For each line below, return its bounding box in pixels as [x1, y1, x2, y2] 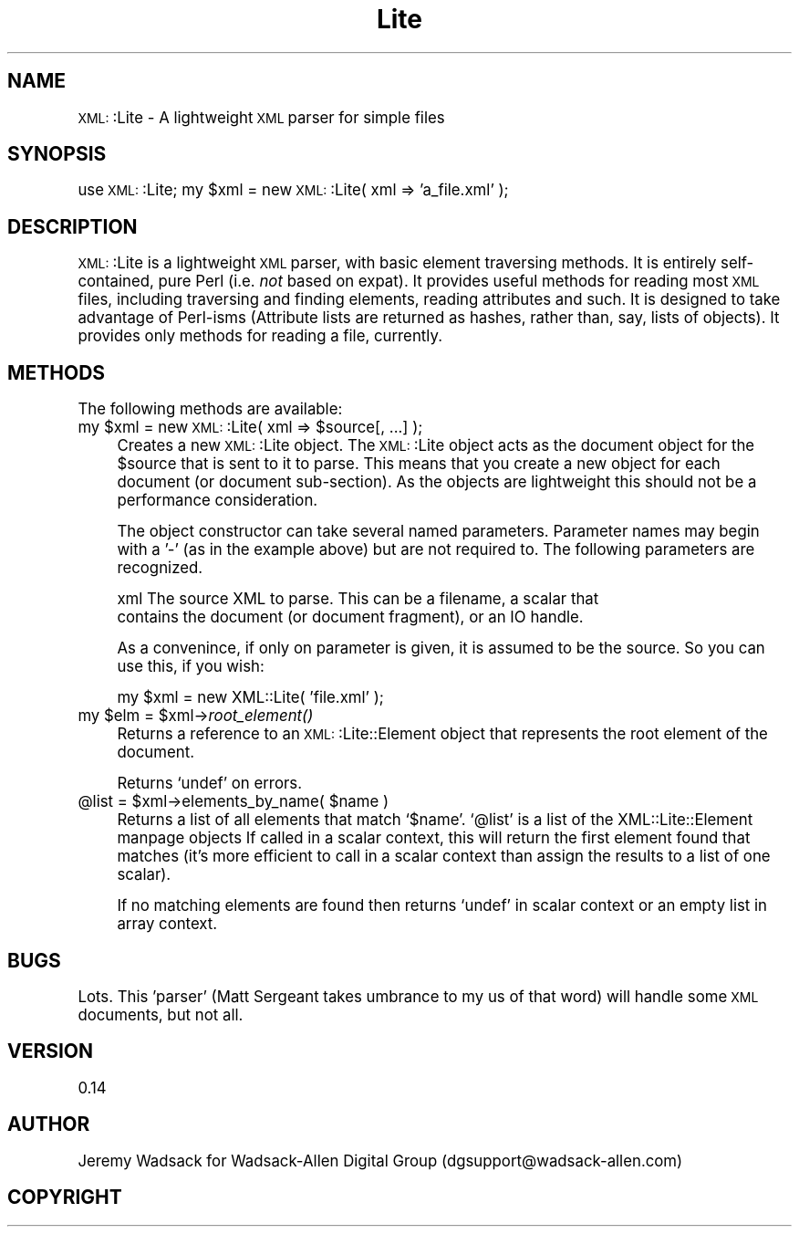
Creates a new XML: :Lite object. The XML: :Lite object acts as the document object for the [117, 436, 755, 455]
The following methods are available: [78, 400, 343, 419]
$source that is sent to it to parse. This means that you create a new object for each [117, 455, 721, 474]
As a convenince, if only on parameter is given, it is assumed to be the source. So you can [117, 639, 765, 658]
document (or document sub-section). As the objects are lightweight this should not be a [117, 473, 757, 492]
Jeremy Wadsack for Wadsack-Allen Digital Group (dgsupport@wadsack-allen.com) [78, 1151, 683, 1170]
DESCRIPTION [7, 214, 138, 238]
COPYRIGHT [7, 1186, 122, 1209]
